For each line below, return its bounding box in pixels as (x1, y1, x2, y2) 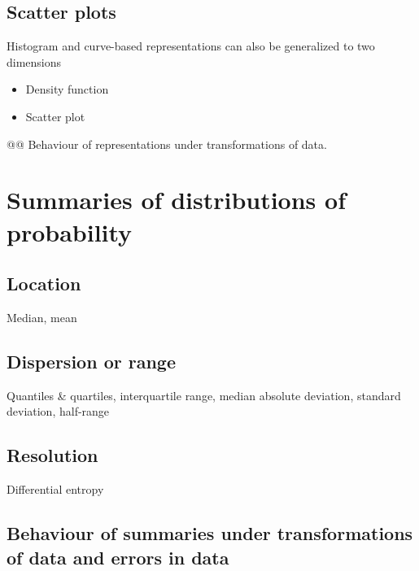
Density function (25, 81, 109, 98)
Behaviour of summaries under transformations (7, 521, 413, 546)
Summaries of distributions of (7, 183, 346, 216)
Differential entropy (7, 481, 104, 498)
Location (7, 271, 81, 296)
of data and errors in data (7, 544, 229, 569)
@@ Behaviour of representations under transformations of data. (7, 135, 327, 152)
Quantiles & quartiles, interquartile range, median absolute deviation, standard (7, 386, 401, 403)
